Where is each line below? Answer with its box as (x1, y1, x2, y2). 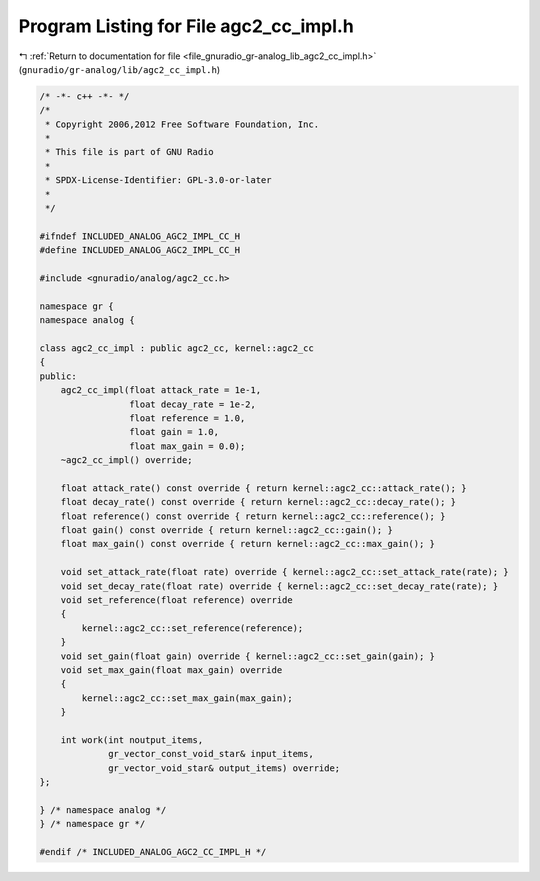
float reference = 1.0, (128, 412, 246, 424)
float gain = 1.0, (128, 426, 220, 438)
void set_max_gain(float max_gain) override (60, 664, 283, 675)
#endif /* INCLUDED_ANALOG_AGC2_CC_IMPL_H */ (39, 846, 267, 858)
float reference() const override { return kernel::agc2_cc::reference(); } (60, 510, 446, 522)
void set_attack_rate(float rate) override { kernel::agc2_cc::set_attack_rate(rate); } (60, 566, 509, 578)
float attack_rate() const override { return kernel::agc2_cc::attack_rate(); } (60, 482, 467, 494)
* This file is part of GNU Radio (45, 146, 214, 158)
